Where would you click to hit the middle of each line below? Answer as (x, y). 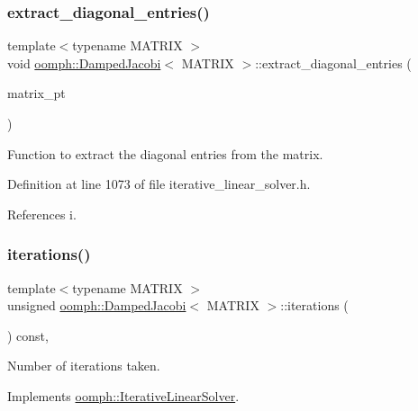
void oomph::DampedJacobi (84, 63)
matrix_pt (36, 93)
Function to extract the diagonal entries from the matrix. (165, 153)
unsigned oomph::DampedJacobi (97, 305)
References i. (42, 214)
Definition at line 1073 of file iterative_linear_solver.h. (159, 184)
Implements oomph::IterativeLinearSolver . (123, 395)
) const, (28, 335)
